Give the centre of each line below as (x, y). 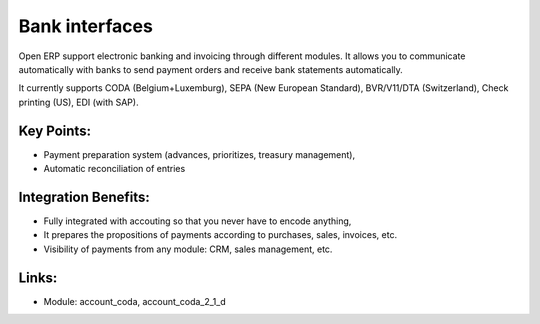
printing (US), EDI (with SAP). (78, 102)
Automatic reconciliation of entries (114, 169)
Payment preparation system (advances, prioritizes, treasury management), (199, 154)
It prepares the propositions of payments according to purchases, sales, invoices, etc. (220, 235)
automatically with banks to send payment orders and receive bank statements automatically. (211, 69)
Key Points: (55, 130)
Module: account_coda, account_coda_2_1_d (135, 301)
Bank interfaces (86, 26)
